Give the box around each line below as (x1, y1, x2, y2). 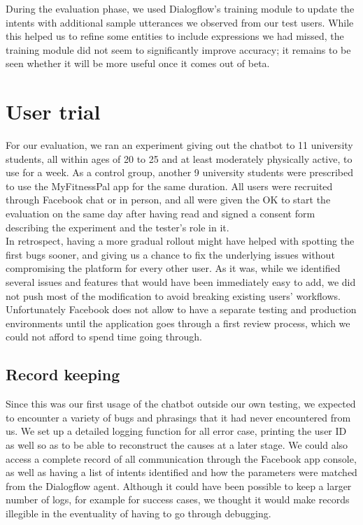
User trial (6, 97, 101, 126)
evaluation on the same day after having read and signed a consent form (6, 206, 315, 221)
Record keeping (6, 364, 120, 385)
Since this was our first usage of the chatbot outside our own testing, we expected (6, 396, 356, 411)
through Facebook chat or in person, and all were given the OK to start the (6, 192, 331, 207)
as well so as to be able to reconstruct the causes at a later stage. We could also (6, 437, 348, 452)
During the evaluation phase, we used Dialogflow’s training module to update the (6, 1, 355, 15)
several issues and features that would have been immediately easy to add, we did (6, 275, 356, 289)
